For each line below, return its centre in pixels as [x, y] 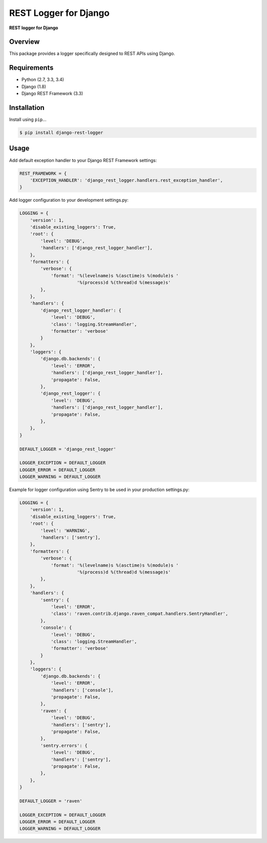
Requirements [31, 68]
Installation [27, 107]
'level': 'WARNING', [65, 531]
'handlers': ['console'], [82, 690]
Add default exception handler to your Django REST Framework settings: [83, 160]
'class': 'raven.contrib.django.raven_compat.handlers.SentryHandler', [139, 614]
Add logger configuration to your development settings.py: [69, 200]
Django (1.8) [34, 86]
